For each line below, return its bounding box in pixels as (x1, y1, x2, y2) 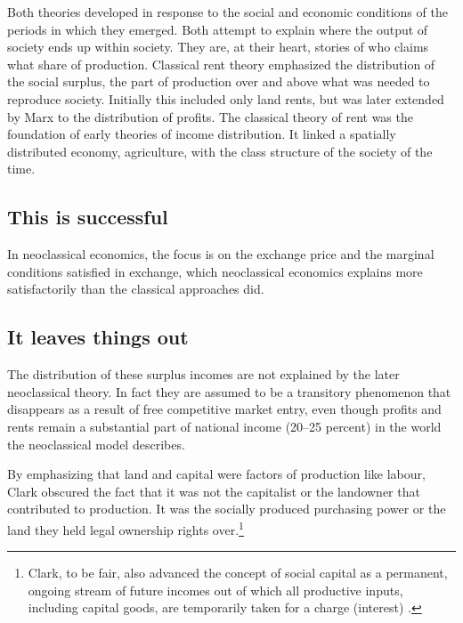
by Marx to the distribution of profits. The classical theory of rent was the (7, 107, 413, 125)
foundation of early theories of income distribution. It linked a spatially (7, 125, 396, 143)
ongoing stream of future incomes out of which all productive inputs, (28, 580, 403, 599)
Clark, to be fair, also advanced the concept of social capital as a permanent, (28, 563, 448, 582)
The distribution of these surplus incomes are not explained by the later (7, 365, 400, 384)
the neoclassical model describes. (7, 434, 185, 453)
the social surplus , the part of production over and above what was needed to (7, 72, 430, 91)
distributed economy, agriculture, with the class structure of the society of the (7, 142, 433, 160)
